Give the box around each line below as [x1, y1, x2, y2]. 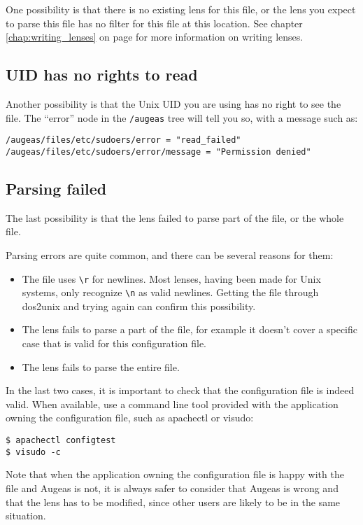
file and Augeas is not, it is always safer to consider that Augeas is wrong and [6, 480, 339, 495]
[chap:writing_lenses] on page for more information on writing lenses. [6, 29, 304, 44]
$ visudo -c [6, 447, 61, 457]
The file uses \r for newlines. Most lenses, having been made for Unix [22, 271, 321, 286]
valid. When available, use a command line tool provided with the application [6, 396, 339, 411]
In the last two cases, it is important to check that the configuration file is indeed [6, 383, 355, 398]
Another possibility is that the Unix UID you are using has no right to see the [6, 96, 341, 111]
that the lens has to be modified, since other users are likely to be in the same [6, 494, 341, 509]
